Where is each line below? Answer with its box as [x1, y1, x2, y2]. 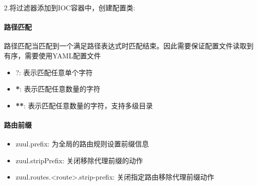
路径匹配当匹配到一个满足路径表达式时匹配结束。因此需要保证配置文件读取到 [4, 41, 254, 51]
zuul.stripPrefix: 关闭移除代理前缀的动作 [15, 155, 143, 165]
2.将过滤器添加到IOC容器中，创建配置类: [4, 2, 135, 12]
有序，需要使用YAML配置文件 [4, 50, 101, 60]
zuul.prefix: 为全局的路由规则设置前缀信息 [15, 139, 149, 149]
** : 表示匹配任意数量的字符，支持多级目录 [15, 100, 153, 110]
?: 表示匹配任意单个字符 [15, 67, 93, 77]
